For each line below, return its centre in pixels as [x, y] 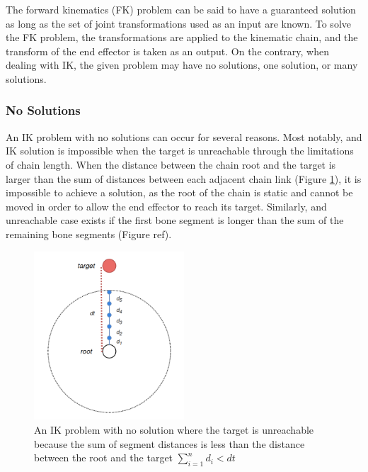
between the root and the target [104, 457]
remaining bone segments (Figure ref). [89, 234]
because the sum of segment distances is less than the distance [169, 443]
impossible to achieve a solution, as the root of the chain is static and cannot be [179, 192]
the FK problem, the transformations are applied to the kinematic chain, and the [182, 37]
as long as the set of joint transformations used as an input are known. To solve [178, 23]
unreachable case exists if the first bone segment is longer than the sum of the [175, 220]
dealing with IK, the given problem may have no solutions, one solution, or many [182, 65]
